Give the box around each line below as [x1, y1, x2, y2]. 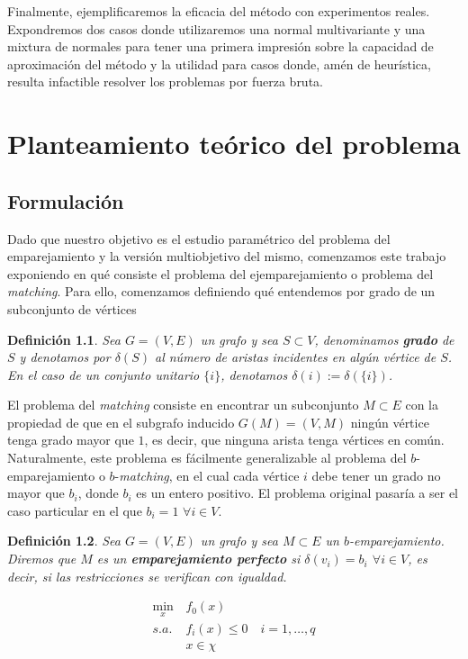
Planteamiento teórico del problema [7, 125, 461, 162]
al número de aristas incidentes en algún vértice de [154, 348, 436, 366]
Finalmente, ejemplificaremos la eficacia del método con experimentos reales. [7, 2, 430, 20]
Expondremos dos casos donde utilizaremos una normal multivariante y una [7, 19, 426, 38]
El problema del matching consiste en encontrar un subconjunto [7, 395, 359, 414]
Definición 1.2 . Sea [7, 531, 121, 550]
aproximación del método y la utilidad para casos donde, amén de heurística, [7, 54, 431, 73]
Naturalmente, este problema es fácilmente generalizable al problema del [7, 448, 407, 467]
